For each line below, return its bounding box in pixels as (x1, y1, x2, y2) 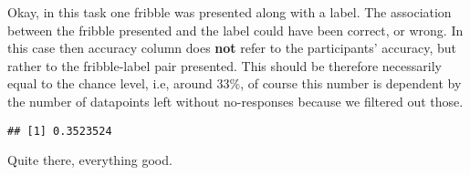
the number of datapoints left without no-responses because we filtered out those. (7, 91, 464, 110)
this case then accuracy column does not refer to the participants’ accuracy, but (7, 38, 456, 57)
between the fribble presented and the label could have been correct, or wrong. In (7, 20, 464, 39)
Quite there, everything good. (7, 150, 172, 170)
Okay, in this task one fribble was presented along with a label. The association (7, 3, 452, 21)
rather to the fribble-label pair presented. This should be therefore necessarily (7, 56, 442, 75)
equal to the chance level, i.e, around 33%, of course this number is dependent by (7, 74, 462, 93)
